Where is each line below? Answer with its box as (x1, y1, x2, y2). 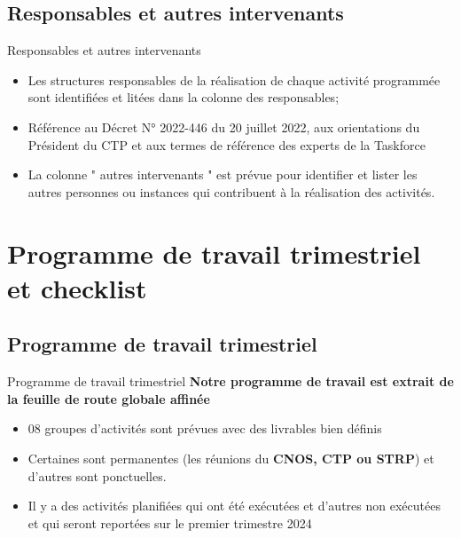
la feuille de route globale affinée (7, 389, 210, 407)
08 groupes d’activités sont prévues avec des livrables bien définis (27, 419, 382, 438)
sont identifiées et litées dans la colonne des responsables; (27, 88, 340, 107)
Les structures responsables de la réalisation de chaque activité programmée (27, 70, 441, 89)
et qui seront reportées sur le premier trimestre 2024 (27, 513, 312, 532)
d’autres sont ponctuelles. (27, 466, 167, 485)
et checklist (7, 269, 147, 305)
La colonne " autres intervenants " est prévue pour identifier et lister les (27, 165, 418, 184)
